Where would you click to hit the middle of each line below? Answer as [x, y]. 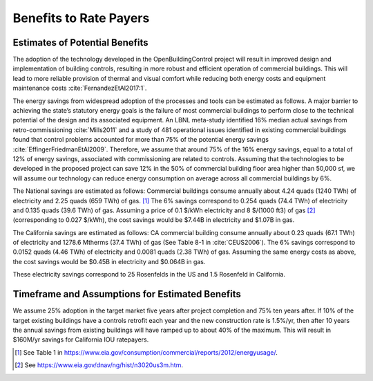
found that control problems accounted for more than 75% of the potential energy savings [141, 140]
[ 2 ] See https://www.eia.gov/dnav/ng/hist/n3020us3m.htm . [99, 365]
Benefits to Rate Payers [81, 18]
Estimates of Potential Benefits [80, 43]
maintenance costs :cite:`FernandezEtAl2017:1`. [80, 88]
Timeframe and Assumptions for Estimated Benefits [127, 294]
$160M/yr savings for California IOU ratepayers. [81, 340]
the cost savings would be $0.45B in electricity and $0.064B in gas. [109, 261]
